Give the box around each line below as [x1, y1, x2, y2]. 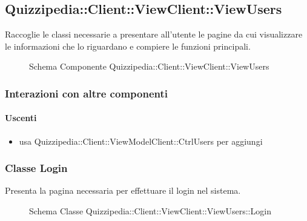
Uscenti [5, 111, 37, 124]
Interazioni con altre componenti [5, 85, 168, 101]
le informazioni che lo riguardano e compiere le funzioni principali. [5, 39, 251, 52]
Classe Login [5, 160, 68, 176]
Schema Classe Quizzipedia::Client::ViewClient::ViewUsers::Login [29, 205, 271, 217]
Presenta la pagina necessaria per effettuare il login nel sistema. [5, 184, 241, 197]
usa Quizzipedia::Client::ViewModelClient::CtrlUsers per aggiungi [19, 134, 263, 147]
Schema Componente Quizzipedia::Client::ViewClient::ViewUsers [29, 60, 269, 73]
